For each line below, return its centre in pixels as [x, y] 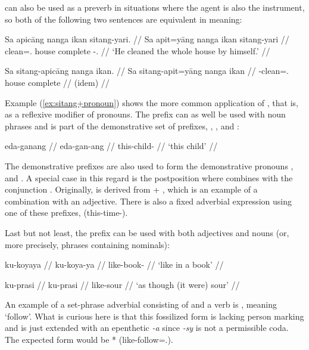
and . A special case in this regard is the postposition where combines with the [149, 177]
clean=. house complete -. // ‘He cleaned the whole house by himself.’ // [138, 50]
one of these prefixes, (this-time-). [66, 213]
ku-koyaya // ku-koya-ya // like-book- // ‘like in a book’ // [114, 264]
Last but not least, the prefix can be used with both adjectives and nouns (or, [147, 232]
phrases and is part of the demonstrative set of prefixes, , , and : [122, 126]
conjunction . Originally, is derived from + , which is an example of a [131, 189]
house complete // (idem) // [57, 82]
